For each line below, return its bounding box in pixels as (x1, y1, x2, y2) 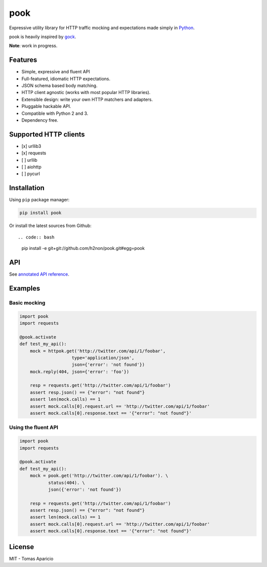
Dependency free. (21, 117, 59, 123)
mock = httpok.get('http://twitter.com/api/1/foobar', (30, 348, 166, 354)
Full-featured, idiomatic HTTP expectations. (21, 76, 111, 82)
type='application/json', (72, 355, 134, 361)
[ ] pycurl (21, 171, 41, 177)
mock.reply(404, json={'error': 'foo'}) (30, 369, 130, 375)
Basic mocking (9, 299, 45, 306)
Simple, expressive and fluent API (21, 69, 90, 75)
